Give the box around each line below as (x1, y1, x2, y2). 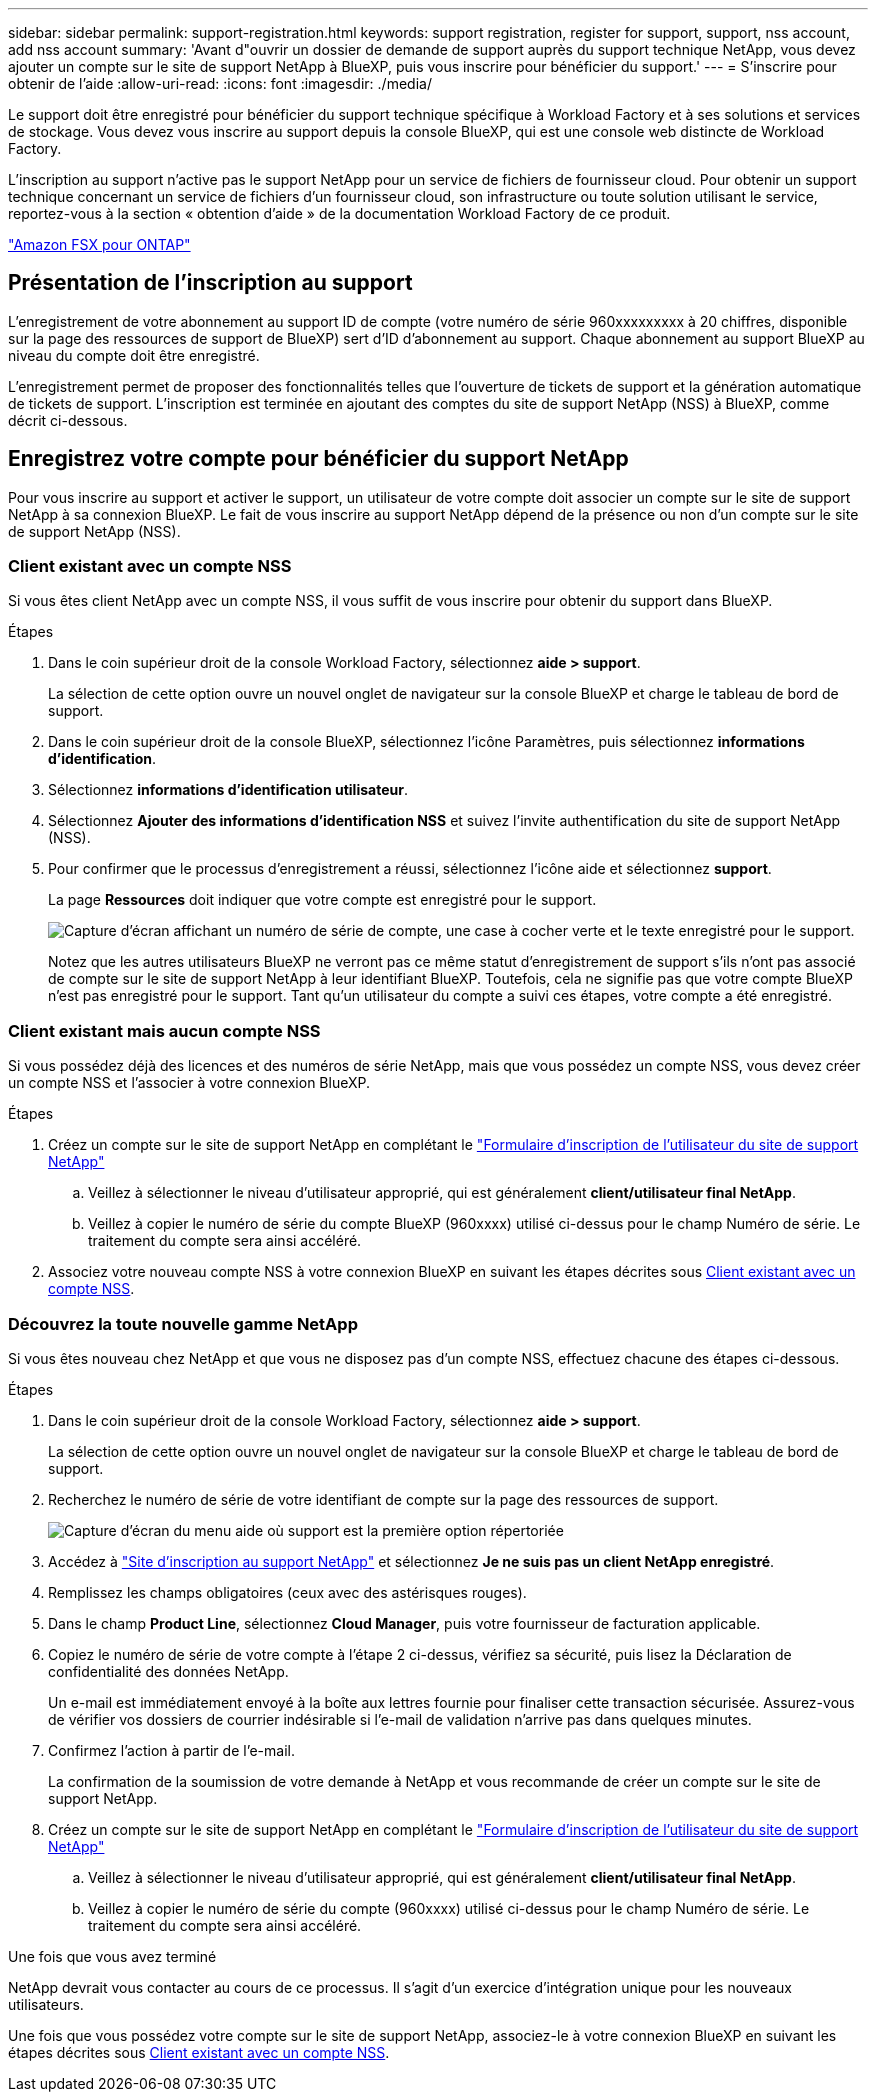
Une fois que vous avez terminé (8, 1947, 217, 1965)
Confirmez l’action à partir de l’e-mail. (48, 1741, 295, 1759)
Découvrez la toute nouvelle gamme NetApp (8, 1313, 358, 1334)
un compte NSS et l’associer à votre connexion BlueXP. (8, 1074, 371, 1092)
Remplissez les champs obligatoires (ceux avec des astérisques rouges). (48, 1583, 527, 1601)
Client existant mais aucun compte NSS (8, 1020, 321, 1041)
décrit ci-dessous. (8, 411, 128, 429)
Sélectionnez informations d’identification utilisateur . (48, 781, 408, 799)
